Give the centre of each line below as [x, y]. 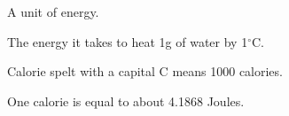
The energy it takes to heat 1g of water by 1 [128, 41]
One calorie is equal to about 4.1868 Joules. [126, 101]
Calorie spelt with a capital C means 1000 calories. [145, 71]
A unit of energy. [53, 12]
